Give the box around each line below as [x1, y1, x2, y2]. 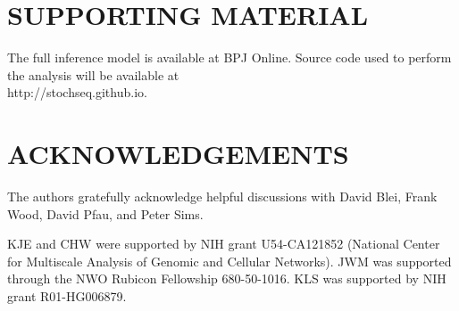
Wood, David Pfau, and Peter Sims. [7, 204, 204, 223]
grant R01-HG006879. [7, 287, 127, 305]
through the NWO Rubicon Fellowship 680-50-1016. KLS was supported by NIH [7, 269, 446, 288]
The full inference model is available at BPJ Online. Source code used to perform [7, 48, 452, 67]
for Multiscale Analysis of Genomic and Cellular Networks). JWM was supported [7, 251, 452, 270]
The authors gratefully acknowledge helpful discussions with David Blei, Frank [7, 187, 438, 206]
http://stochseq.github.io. [7, 83, 147, 102]
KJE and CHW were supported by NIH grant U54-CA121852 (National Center [7, 234, 440, 253]
